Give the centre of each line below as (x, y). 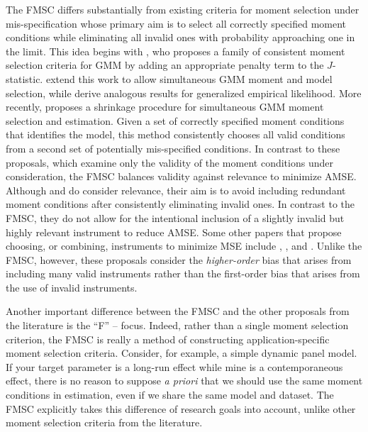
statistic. (24, 78)
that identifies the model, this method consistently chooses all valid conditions (175, 134)
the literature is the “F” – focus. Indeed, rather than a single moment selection (177, 325)
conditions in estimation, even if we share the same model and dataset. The (170, 395)
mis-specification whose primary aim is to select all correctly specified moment (176, 23)
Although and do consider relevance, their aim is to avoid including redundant (176, 190)
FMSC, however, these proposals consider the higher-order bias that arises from (179, 259)
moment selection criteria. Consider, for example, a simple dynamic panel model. (182, 353)
